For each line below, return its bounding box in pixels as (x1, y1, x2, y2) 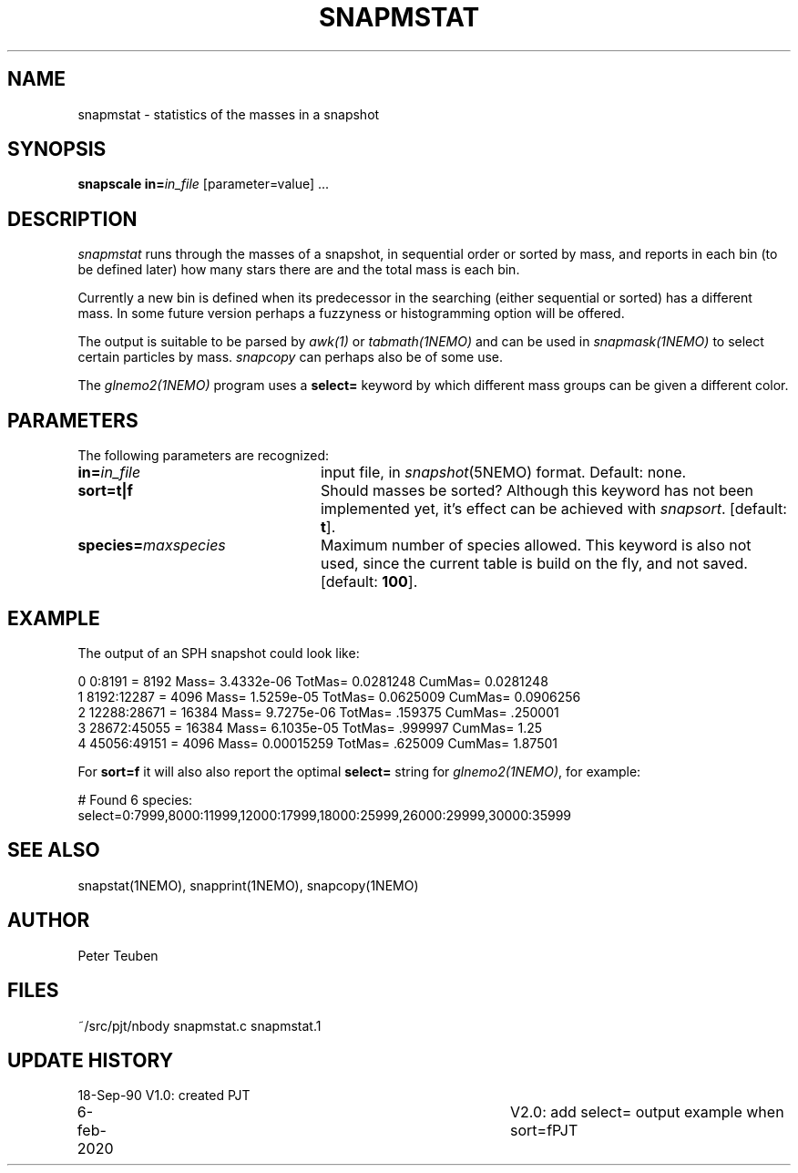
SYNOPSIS (7, 138, 107, 161)
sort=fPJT (510, 1121, 578, 1140)
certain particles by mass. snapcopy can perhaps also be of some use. (77, 349, 504, 365)
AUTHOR (7, 909, 90, 932)
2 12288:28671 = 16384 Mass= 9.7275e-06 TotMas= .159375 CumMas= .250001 (77, 704, 559, 720)
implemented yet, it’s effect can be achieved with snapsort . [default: (320, 499, 787, 519)
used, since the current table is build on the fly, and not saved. (320, 554, 748, 573)
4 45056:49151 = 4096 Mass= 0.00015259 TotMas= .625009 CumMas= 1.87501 (77, 735, 558, 751)
